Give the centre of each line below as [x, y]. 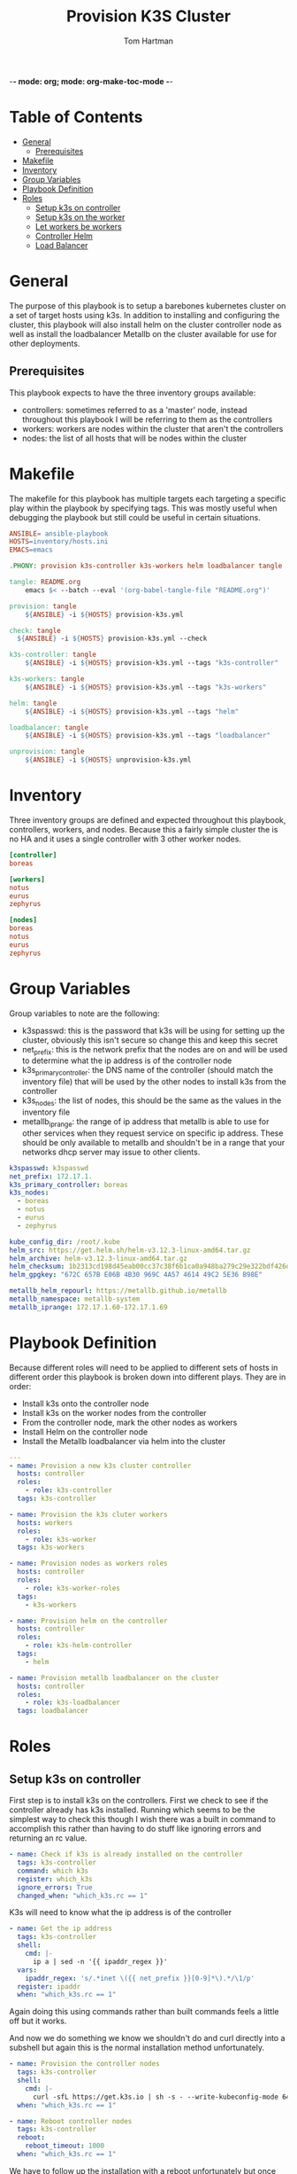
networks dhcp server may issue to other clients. [111, 1152]
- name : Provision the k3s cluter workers [88, 1514]
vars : [27, 1970]
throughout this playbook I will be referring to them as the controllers [147, 419]
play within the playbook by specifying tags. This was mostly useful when [143, 508]
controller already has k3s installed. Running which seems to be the [133, 1810]
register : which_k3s [55, 1879]
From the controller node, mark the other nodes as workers [129, 1422]
